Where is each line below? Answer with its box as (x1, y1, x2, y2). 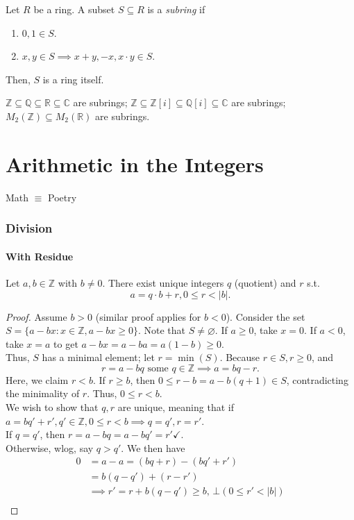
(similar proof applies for (95, 309, 201, 324)
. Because (219, 350, 260, 364)
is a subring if (147, 2, 205, 16)
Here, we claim (6, 372, 69, 387)
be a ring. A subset (33, 2, 115, 16)
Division (6, 219, 53, 237)
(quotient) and (234, 275, 296, 290)
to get (53, 336, 78, 351)
